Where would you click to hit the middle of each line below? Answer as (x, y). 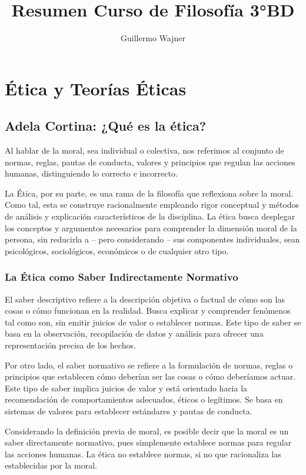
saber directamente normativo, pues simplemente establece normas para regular (148, 442)
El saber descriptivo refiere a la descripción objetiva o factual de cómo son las (145, 299)
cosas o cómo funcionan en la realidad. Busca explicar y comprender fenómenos (148, 310)
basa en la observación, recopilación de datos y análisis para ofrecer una (134, 333)
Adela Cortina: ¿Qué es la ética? (106, 126)
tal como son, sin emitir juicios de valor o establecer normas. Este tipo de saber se (153, 322)
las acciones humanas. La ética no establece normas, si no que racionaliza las (143, 454)
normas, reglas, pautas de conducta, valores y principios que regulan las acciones (150, 162)
